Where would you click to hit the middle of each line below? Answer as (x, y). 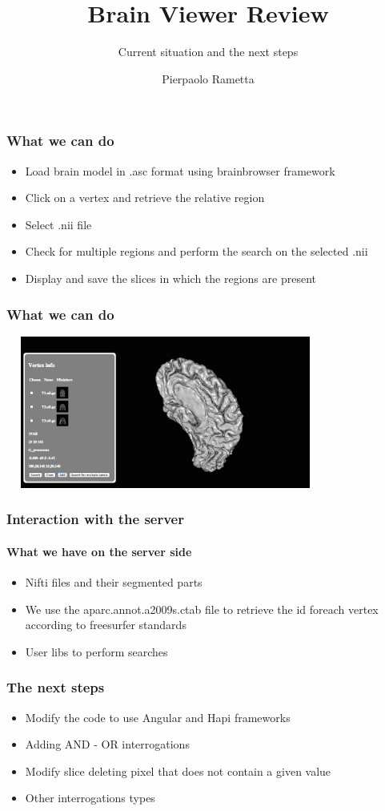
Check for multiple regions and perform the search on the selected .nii (197, 251)
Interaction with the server (95, 519)
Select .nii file (58, 224)
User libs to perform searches (96, 651)
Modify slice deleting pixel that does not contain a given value (178, 771)
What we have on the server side (99, 551)
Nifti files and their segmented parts (114, 582)
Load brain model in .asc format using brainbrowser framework (180, 170)
